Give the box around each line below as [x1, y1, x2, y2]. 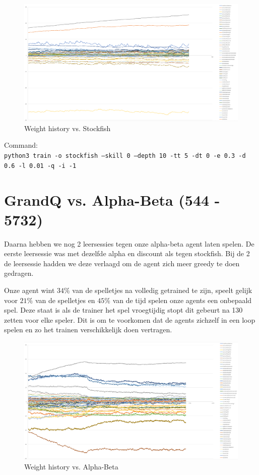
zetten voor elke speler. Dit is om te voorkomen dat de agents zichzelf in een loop [4, 314, 255, 325]
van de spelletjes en [35, 294, 95, 305]
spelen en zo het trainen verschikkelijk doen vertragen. [4, 324, 172, 335]
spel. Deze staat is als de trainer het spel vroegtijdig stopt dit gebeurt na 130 [4, 305, 243, 315]
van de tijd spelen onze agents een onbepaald [112, 294, 252, 305]
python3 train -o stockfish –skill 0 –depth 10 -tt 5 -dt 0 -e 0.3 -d [4, 152, 246, 160]
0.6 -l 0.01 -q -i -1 [4, 162, 77, 169]
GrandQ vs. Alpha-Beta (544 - [4, 189, 220, 210]
